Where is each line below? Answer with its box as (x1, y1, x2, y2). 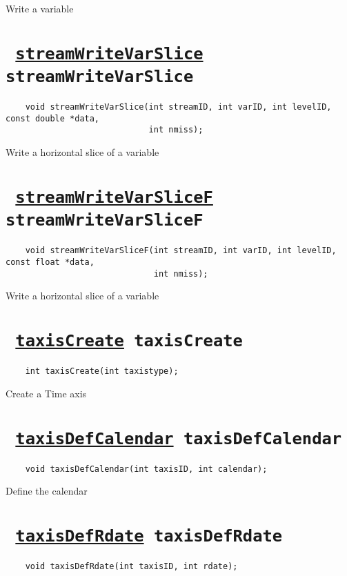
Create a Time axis (6, 386, 87, 400)
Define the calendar (6, 484, 88, 498)
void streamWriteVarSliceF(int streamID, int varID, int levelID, (25, 246, 337, 256)
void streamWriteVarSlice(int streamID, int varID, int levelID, (25, 102, 332, 112)
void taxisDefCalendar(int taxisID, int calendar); (25, 464, 268, 474)
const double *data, (6, 113, 100, 123)
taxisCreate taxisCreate (15, 331, 243, 351)
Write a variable (6, 1, 74, 15)
